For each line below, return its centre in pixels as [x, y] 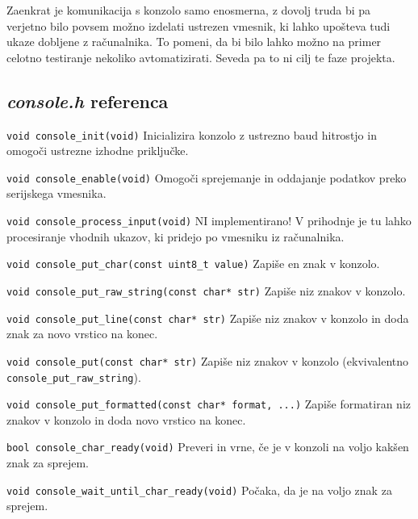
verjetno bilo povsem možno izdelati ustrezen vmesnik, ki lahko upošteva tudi [199, 25]
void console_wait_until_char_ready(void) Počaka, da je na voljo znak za [199, 490]
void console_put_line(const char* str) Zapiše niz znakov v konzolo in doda [208, 318]
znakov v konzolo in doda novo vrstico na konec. [126, 419]
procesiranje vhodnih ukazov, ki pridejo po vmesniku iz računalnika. [176, 236]
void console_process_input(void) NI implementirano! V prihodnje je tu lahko [209, 221]
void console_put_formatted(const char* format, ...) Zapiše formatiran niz [209, 404]
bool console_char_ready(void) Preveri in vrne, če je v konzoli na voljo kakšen [208, 447]
